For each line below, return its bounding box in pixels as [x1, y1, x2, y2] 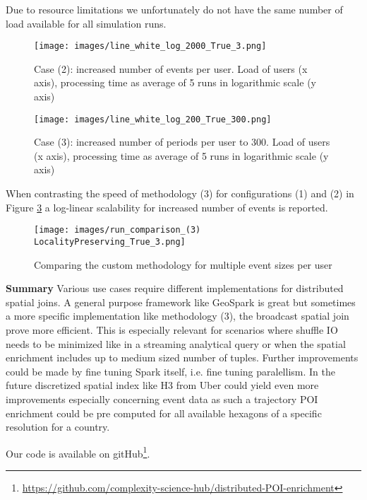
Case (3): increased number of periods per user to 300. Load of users [34, 134, 330, 149]
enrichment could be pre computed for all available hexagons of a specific [6, 405, 322, 420]
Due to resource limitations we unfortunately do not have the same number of [6, 2, 343, 16]
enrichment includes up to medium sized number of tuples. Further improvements [6, 350, 359, 365]
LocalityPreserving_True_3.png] [34, 236, 186, 247]
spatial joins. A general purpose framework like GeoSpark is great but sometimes [6, 294, 356, 309]
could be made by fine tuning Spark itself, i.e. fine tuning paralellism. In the [6, 364, 335, 378]
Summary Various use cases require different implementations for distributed [6, 281, 344, 296]
